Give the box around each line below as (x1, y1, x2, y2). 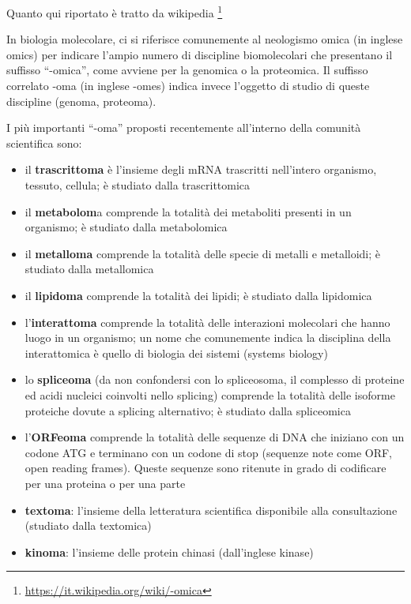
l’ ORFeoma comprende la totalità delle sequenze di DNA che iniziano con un (25, 429, 405, 445)
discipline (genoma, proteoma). (6, 92, 156, 109)
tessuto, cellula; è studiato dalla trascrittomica (25, 177, 251, 193)
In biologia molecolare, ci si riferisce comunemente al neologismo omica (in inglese (6, 31, 403, 47)
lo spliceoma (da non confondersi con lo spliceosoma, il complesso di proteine (25, 371, 405, 388)
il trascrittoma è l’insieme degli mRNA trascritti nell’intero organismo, (25, 161, 377, 178)
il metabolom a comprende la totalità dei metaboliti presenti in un (25, 203, 352, 219)
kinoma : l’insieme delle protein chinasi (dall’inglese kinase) (25, 543, 314, 560)
